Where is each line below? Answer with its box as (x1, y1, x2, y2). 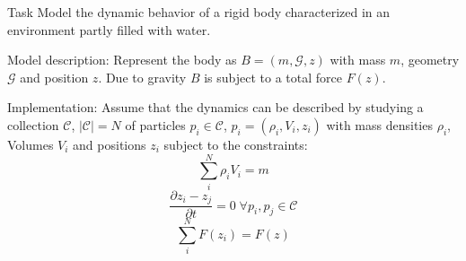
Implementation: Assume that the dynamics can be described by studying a (7, 98, 424, 117)
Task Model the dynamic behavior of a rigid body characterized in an (7, 3, 391, 21)
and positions (73, 135, 146, 153)
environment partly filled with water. (7, 20, 211, 39)
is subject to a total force (204, 67, 342, 86)
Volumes (7, 135, 54, 153)
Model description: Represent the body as (7, 50, 237, 69)
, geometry (400, 50, 460, 69)
